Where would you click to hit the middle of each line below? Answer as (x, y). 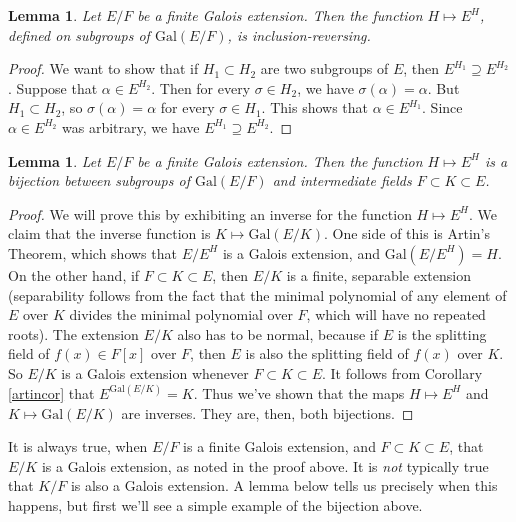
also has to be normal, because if (277, 333)
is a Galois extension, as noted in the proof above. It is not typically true (265, 465)
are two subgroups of (324, 68)
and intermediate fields (342, 180)
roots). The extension (73, 333)
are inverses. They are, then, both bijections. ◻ (267, 412)
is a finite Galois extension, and (279, 446)
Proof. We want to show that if (103, 68)
